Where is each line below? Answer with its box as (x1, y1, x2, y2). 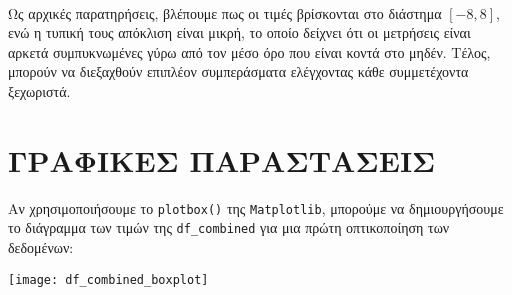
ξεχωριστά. (8, 81, 71, 102)
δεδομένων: (8, 237, 74, 258)
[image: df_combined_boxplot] (8, 272, 209, 287)
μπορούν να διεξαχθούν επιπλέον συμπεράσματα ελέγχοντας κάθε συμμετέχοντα (8, 61, 469, 82)
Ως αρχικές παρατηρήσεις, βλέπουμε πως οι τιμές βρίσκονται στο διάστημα (8, 2, 442, 23)
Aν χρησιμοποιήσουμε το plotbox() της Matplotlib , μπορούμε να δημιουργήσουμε (8, 197, 504, 218)
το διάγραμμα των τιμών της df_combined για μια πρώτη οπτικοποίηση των (8, 217, 450, 238)
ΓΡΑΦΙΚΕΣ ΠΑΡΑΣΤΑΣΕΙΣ (8, 139, 436, 180)
